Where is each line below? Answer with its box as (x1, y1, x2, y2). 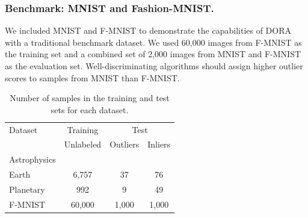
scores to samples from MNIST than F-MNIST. (5, 71, 180, 84)
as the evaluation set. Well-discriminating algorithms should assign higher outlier (5, 60, 303, 72)
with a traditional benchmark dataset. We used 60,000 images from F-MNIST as (5, 36, 302, 48)
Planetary (9, 183, 45, 195)
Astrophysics (9, 153, 56, 166)
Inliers (147, 138, 171, 151)
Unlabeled (64, 138, 102, 151)
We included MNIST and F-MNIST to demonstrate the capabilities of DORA (5, 24, 292, 37)
